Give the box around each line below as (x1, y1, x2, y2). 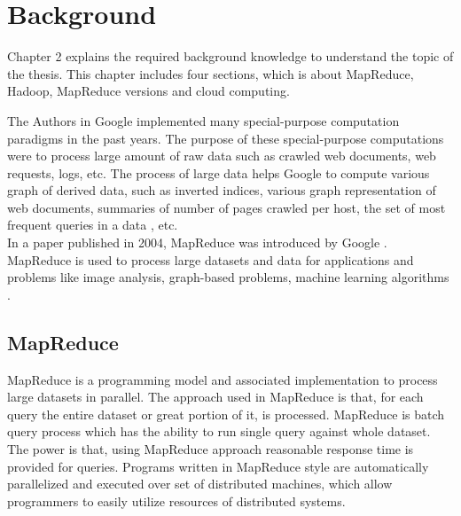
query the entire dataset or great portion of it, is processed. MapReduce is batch (7, 404, 445, 423)
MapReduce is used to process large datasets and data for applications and (7, 250, 414, 269)
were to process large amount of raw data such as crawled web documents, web (7, 146, 436, 165)
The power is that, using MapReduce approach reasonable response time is (7, 440, 414, 458)
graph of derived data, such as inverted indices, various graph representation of (7, 181, 436, 199)
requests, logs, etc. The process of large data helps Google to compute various (7, 163, 430, 182)
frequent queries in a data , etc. (7, 215, 178, 234)
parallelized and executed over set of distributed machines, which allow (7, 474, 393, 493)
